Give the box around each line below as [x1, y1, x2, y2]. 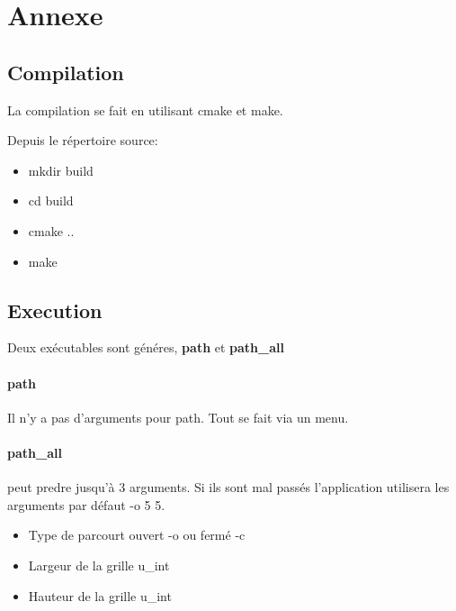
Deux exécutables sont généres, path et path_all [7, 338, 284, 357]
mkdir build [28, 160, 94, 179]
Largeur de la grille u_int [28, 555, 170, 574]
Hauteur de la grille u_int [28, 586, 172, 605]
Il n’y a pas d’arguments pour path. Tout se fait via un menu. [7, 407, 349, 426]
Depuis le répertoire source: [7, 131, 158, 150]
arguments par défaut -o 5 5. [7, 495, 165, 514]
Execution [7, 296, 103, 324]
